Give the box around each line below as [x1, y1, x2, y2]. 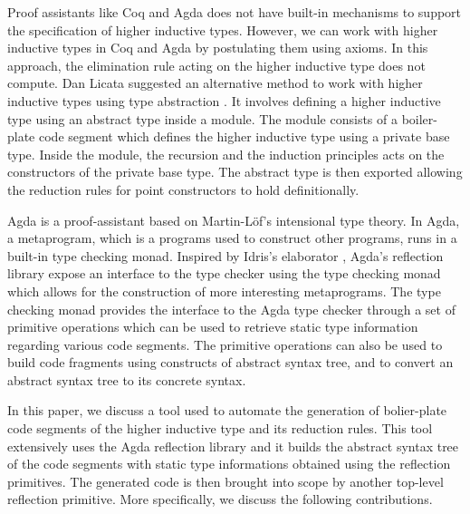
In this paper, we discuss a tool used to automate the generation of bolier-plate [7, 401, 447, 420]
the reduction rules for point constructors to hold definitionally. [7, 179, 360, 199]
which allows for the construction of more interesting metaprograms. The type [7, 281, 441, 300]
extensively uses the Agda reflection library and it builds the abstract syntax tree [7, 436, 459, 455]
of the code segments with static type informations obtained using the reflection [7, 454, 451, 473]
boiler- [401, 109, 437, 128]
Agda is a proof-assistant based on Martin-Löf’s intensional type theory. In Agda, [7, 210, 460, 229]
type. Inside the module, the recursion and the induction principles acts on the [7, 144, 445, 163]
